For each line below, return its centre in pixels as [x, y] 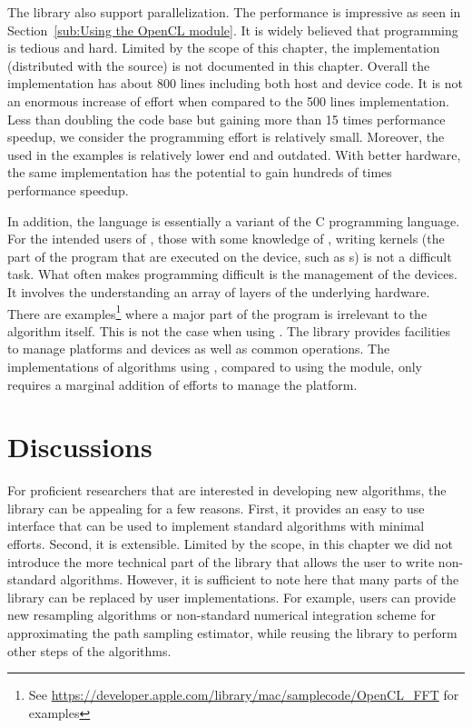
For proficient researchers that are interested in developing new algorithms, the [227, 490]
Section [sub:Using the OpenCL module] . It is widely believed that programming [233, 30]
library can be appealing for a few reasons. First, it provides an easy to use [216, 508]
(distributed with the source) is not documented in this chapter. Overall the [219, 65]
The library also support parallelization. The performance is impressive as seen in [234, 12]
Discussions [80, 447]
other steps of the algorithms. [89, 650]
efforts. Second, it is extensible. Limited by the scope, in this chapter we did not [231, 544]
